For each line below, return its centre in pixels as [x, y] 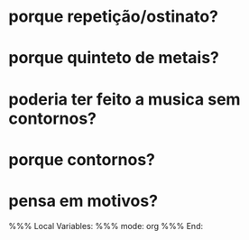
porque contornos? [82, 159]
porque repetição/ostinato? [113, 17]
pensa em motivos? [83, 201]
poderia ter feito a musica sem [124, 99]
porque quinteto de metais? [114, 58]
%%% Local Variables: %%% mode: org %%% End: [106, 226]
